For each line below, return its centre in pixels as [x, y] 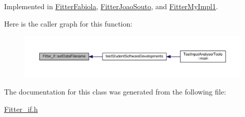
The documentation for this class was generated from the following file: [115, 92]
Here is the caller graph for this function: [68, 23]
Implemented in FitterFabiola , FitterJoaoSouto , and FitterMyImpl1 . [111, 6]
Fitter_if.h [21, 109]
